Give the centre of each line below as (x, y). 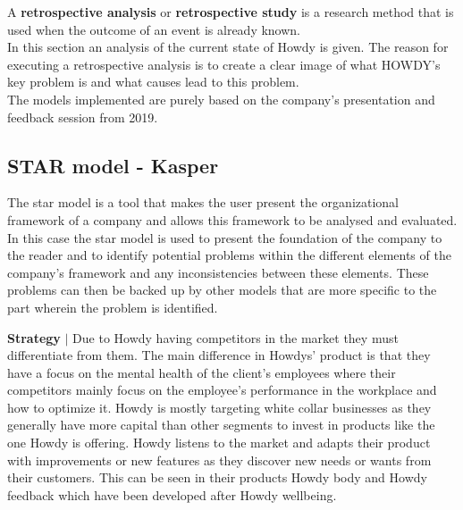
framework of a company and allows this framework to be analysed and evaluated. (232, 219)
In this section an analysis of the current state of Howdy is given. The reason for (228, 47)
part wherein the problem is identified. (113, 307)
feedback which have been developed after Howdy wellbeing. (172, 494)
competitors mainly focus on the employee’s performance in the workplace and (222, 390)
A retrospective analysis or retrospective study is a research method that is (231, 12)
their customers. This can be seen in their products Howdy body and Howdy (217, 477)
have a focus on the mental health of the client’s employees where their (202, 372)
